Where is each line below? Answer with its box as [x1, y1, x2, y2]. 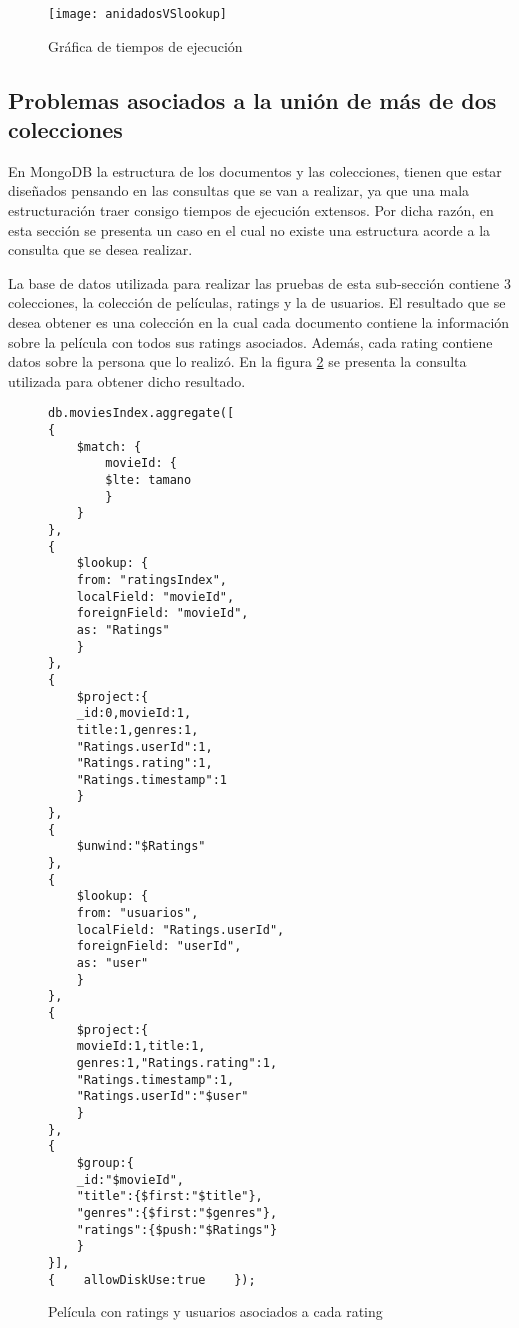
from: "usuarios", [76, 906, 199, 921]
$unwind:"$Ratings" [76, 839, 206, 854]
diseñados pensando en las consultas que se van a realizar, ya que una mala [8, 180, 470, 201]
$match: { [76, 439, 142, 454]
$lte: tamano [105, 473, 192, 487]
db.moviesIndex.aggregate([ [48, 406, 235, 421]
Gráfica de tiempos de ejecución [48, 35, 243, 56]
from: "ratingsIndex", [76, 572, 227, 587]
